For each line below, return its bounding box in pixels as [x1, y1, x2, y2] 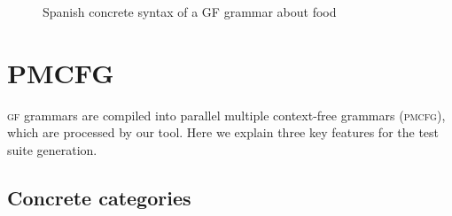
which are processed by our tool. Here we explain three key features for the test [7, 123, 440, 142]
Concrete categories [7, 183, 191, 211]
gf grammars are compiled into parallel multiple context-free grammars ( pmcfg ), [7, 105, 446, 124]
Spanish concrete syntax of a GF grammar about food [43, 3, 337, 20]
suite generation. [7, 140, 97, 158]
